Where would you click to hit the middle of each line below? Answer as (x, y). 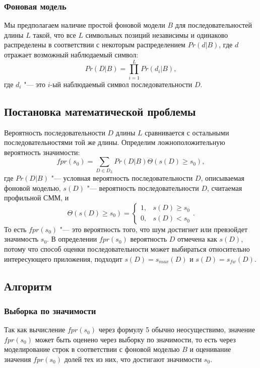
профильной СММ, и (37, 198)
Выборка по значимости (50, 310)
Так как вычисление (35, 329)
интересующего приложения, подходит (63, 259)
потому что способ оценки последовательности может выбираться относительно (127, 249)
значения (18, 359)
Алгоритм (28, 286)
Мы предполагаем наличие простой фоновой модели (85, 25)
